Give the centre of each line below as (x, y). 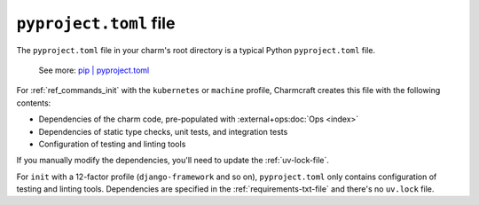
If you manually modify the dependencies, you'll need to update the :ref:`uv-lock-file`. (173, 161)
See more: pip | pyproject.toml (94, 70)
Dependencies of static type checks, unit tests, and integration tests (163, 131)
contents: (34, 103)
